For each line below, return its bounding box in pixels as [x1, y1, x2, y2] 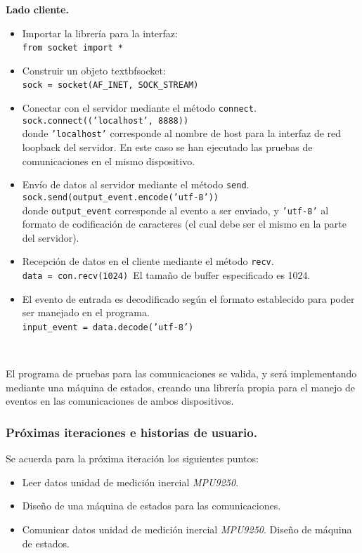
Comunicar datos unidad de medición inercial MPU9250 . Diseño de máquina [22, 521, 352, 536]
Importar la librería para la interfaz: [22, 25, 178, 40]
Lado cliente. [6, 2, 69, 16]
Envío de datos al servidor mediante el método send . [22, 177, 250, 192]
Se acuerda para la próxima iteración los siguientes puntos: [6, 451, 259, 466]
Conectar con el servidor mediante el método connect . [22, 100, 257, 115]
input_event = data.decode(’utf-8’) [22, 322, 194, 332]
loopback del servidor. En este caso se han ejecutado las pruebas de [22, 140, 313, 155]
